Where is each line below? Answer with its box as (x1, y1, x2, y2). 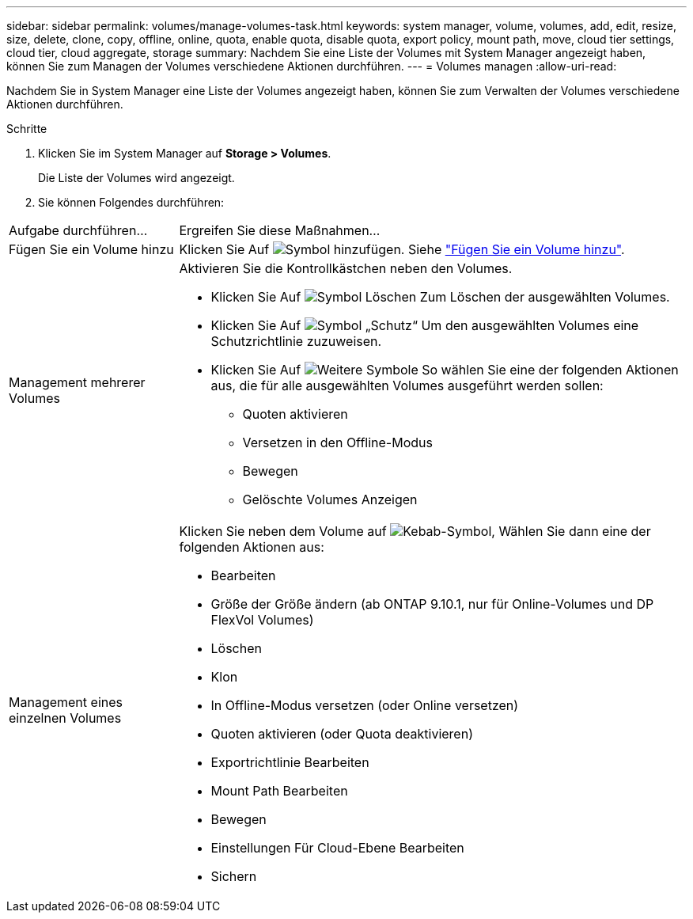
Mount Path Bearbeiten (210, 783, 348, 799)
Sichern (210, 868, 257, 884)
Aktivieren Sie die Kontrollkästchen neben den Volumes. (179, 260, 513, 276)
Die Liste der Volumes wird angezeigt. (38, 171, 235, 184)
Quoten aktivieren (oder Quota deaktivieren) (210, 726, 473, 742)
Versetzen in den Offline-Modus (242, 435, 433, 450)
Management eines (9, 694, 123, 710)
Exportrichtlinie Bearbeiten (210, 754, 369, 770)
